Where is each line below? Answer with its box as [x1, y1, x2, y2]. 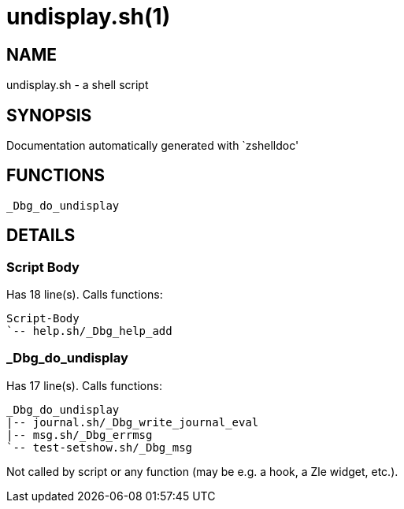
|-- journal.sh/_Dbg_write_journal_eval [6, 415, 259, 429]
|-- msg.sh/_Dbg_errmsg [6, 428, 153, 441]
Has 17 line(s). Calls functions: [6, 378, 162, 392]
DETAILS [6, 225, 76, 246]
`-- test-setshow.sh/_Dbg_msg [6, 440, 193, 454]
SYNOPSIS [6, 105, 92, 125]
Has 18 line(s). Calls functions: [6, 288, 163, 302]
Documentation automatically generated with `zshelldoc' [6, 139, 299, 153]
